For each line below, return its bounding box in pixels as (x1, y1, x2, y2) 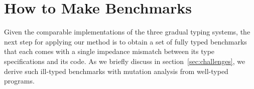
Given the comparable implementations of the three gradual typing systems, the (4, 26, 250, 37)
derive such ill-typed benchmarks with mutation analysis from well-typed (4, 65, 228, 76)
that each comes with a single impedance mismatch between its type (4, 46, 215, 56)
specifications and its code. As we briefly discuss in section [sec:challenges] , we (4, 55, 245, 66)
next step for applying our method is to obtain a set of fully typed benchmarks (4, 36, 247, 46)
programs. (4, 75, 35, 86)
